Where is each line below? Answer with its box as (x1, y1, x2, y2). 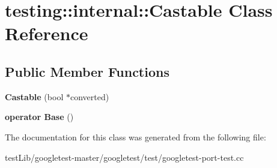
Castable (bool (5, 90, 64, 103)
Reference (5, 21, 88, 46)
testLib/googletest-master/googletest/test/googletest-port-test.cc (5, 151, 244, 163)
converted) (70, 90, 109, 103)
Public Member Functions (5, 62, 169, 80)
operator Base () (5, 110, 74, 123)
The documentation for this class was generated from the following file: (5, 130, 266, 143)
